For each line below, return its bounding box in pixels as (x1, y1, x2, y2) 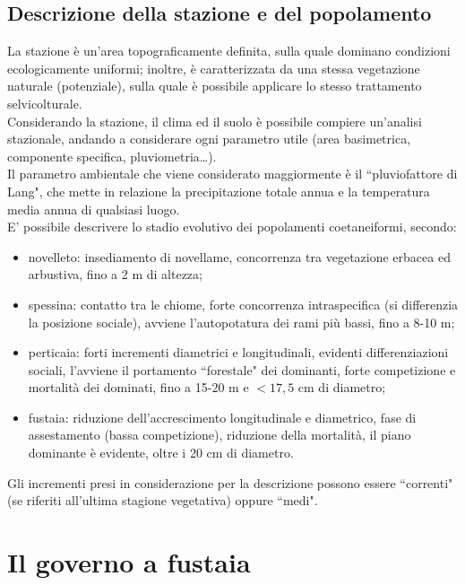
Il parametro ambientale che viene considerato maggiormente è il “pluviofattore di (7, 164, 458, 183)
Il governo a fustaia (7, 544, 251, 581)
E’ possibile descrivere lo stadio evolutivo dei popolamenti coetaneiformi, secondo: (7, 217, 457, 236)
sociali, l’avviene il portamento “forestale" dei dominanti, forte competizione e (28, 360, 456, 379)
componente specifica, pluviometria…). (7, 146, 217, 165)
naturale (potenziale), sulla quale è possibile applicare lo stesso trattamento (7, 76, 422, 95)
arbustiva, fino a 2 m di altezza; (28, 265, 202, 284)
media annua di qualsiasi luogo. (7, 199, 180, 218)
